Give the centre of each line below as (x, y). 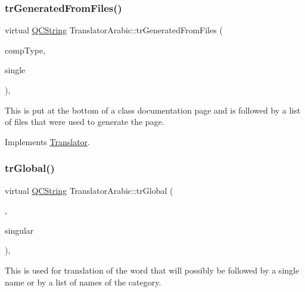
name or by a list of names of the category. (83, 282)
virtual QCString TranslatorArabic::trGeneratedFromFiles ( (114, 30)
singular (19, 230)
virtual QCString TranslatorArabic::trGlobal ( (89, 190)
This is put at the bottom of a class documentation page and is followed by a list (153, 110)
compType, (25, 50)
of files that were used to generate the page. (85, 122)
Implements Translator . (47, 141)
